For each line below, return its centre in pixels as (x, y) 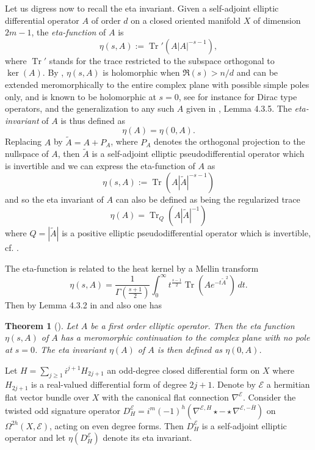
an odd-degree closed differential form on (183, 370)
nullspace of (27, 154)
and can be (257, 72)
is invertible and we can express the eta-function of (100, 165)
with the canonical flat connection (165, 397)
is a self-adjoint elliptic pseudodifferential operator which (198, 154)
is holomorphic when (141, 72)
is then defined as (190, 350)
